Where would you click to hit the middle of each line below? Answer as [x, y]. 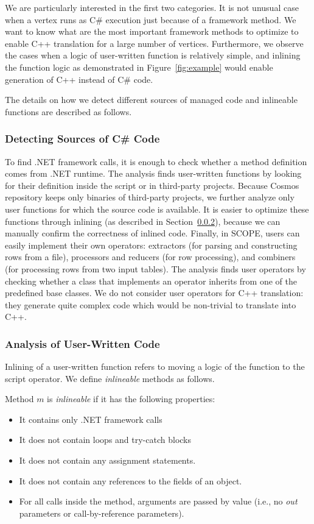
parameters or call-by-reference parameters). [102, 513]
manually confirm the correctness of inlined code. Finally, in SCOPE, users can [152, 233]
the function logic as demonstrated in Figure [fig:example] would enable [139, 67]
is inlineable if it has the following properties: [131, 399]
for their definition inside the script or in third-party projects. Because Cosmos [152, 185]
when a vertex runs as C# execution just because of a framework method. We [151, 19]
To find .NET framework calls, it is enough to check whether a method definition [156, 161]
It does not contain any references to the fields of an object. [131, 480]
